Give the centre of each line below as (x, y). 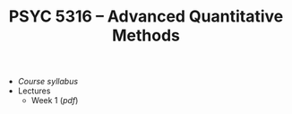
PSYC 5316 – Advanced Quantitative (146, 17)
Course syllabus (48, 82)
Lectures (34, 91)
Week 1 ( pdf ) (55, 101)
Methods (146, 35)
